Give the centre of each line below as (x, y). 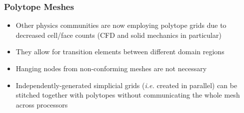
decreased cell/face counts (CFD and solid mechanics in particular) (118, 35)
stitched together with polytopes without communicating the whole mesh (128, 95)
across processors (42, 104)
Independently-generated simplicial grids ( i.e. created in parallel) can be (126, 85)
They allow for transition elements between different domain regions (120, 52)
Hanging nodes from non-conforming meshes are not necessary (111, 68)
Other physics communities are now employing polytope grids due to (121, 25)
